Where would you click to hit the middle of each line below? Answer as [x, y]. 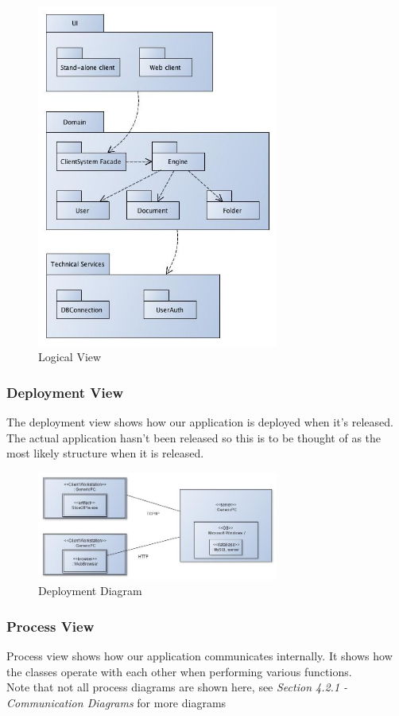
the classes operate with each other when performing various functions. [179, 671]
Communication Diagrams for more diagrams [116, 702]
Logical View [70, 357]
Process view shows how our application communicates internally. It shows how [199, 655]
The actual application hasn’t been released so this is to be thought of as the [194, 437]
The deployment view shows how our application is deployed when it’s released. [200, 422]
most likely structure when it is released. [105, 453]
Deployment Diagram [90, 591]
